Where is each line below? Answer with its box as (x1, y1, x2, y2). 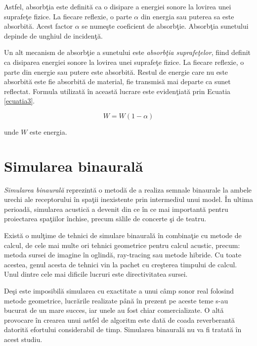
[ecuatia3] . (4, 96, 35, 106)
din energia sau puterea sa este (140, 11, 234, 21)
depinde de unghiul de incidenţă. (4, 30, 103, 41)
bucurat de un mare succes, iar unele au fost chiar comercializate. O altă (4, 305, 224, 315)
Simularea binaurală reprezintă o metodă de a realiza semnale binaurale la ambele (4, 184, 252, 195)
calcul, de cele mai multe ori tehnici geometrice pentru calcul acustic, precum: (4, 240, 240, 250)
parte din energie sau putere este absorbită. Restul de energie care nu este (4, 66, 228, 77)
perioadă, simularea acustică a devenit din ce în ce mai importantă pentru (4, 203, 228, 214)
